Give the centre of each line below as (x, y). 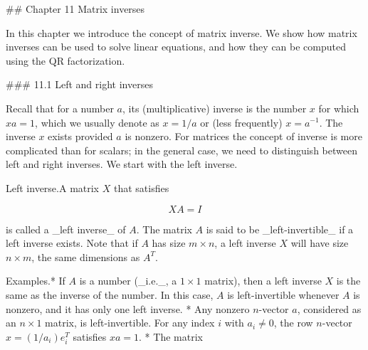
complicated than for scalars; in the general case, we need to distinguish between (182, 150)
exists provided (80, 136)
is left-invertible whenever (283, 294)
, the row (293, 323)
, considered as (329, 308)
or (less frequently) (241, 122)
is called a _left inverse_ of (66, 229)
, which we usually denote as (97, 122)
